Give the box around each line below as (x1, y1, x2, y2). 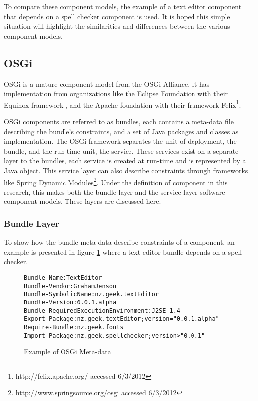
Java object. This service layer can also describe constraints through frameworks (4, 165, 248, 175)
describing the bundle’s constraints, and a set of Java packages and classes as (4, 126, 239, 136)
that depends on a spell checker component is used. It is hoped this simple (4, 11, 230, 21)
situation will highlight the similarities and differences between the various (4, 21, 230, 31)
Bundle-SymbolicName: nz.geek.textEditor (24, 291, 159, 298)
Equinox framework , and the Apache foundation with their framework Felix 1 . (4, 98, 241, 110)
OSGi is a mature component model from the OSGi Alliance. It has (4, 78, 210, 89)
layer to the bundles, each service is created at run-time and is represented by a (4, 155, 246, 166)
